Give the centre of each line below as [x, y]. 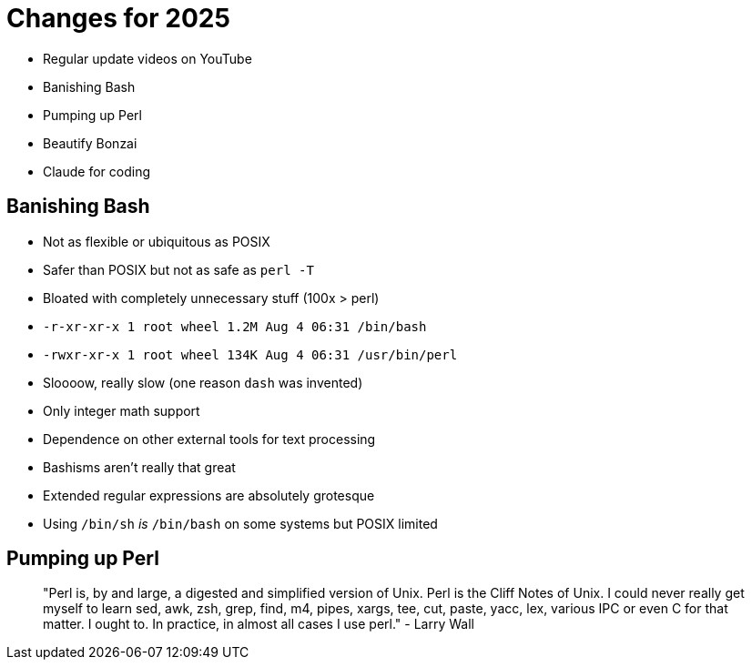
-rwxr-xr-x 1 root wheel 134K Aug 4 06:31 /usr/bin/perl [250, 354]
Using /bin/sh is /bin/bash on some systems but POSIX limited [240, 523]
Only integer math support [122, 410]
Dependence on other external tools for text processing [209, 439]
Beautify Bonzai [90, 143]
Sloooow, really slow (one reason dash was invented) [203, 382]
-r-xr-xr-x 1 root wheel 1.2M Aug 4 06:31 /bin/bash [235, 326]
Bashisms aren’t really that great [139, 467]
